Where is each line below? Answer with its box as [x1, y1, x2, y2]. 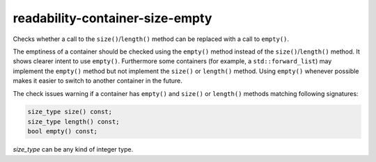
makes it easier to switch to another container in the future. [13, 76, 182, 85]
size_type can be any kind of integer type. [13, 145, 134, 154]
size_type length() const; [27, 118, 120, 125]
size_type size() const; [27, 108, 113, 116]
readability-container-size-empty [13, 10, 212, 26]
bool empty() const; [27, 127, 97, 136]
